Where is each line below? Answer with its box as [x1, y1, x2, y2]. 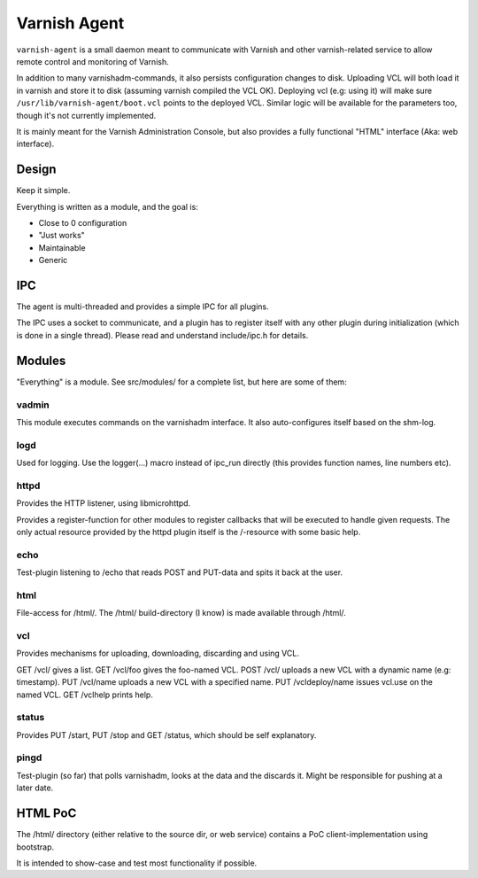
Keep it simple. [16, 185, 71, 196]
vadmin [16, 399, 50, 411]
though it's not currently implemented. [16, 110, 157, 120]
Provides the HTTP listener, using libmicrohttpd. [16, 498, 191, 509]
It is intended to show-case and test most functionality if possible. [16, 858, 258, 868]
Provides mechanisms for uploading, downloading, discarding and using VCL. [16, 648, 300, 659]
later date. [16, 782, 54, 793]
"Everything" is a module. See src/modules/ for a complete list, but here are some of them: [16, 377, 347, 387]
